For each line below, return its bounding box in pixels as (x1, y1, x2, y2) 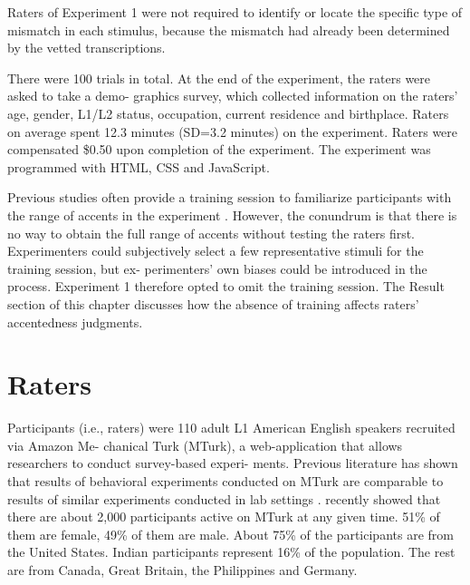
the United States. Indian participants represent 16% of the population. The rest (7, 542, 456, 561)
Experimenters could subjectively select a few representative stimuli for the (7, 241, 424, 260)
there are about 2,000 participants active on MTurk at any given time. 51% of (7, 507, 440, 526)
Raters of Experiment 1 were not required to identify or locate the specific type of (7, 3, 463, 21)
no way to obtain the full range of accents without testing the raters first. (7, 223, 416, 242)
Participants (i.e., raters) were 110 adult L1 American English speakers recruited (7, 418, 456, 437)
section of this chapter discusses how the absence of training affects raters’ (7, 294, 419, 313)
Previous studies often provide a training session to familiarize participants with (7, 188, 452, 207)
